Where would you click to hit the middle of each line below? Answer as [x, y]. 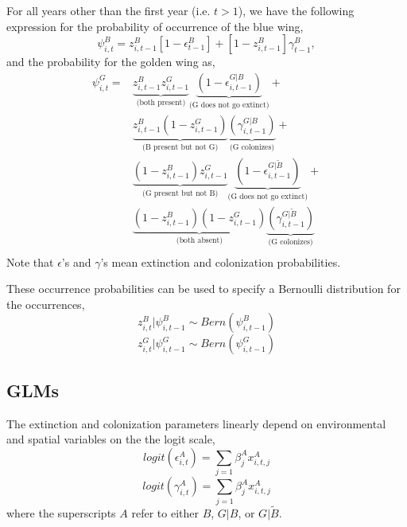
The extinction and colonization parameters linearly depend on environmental [196, 423]
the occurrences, [46, 304]
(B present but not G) [180, 148]
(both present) [161, 102]
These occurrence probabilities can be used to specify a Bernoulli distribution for [203, 289]
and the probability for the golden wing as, [111, 62]
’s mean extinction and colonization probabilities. [221, 262]
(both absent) [200, 241]
